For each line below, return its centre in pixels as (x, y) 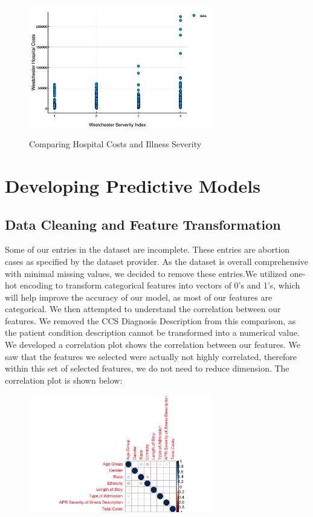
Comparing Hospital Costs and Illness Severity (115, 144)
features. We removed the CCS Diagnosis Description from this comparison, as (150, 320)
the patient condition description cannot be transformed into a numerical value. (153, 332)
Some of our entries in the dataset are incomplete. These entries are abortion (147, 249)
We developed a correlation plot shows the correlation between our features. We (153, 345)
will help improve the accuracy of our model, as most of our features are (139, 297)
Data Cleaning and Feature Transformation (143, 224)
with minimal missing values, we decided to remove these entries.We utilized (146, 273)
